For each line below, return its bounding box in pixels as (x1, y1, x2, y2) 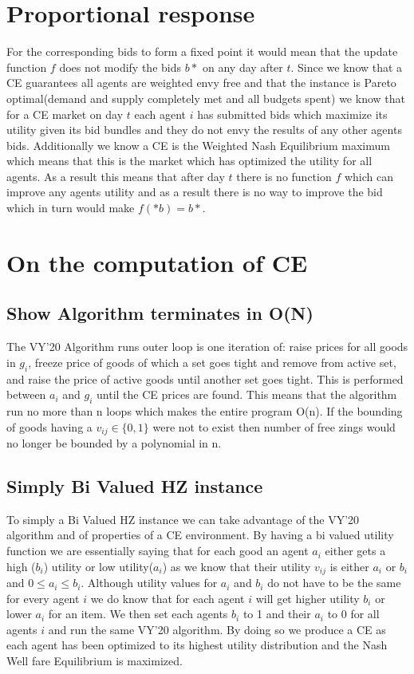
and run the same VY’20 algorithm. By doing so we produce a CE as (48, 621, 386, 637)
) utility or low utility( (43, 558, 154, 574)
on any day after (203, 58, 283, 75)
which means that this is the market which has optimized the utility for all (6, 152, 373, 169)
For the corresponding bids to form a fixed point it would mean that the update (6, 43, 398, 60)
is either (329, 558, 369, 574)
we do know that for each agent (90, 589, 245, 606)
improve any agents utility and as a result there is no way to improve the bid (6, 183, 383, 200)
